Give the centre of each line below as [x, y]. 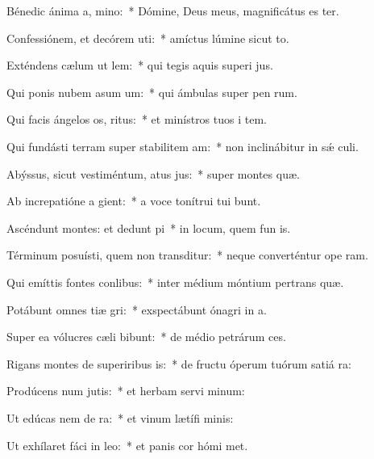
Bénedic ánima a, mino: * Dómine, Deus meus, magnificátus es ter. [173, 11]
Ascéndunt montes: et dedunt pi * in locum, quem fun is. [149, 227]
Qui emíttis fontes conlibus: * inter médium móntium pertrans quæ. [175, 282]
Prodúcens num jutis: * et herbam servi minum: [126, 391]
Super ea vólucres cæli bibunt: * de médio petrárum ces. [146, 337]
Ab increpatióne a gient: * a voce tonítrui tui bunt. [134, 201]
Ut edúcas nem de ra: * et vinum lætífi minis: [120, 417]
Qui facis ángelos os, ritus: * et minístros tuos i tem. [137, 119]
